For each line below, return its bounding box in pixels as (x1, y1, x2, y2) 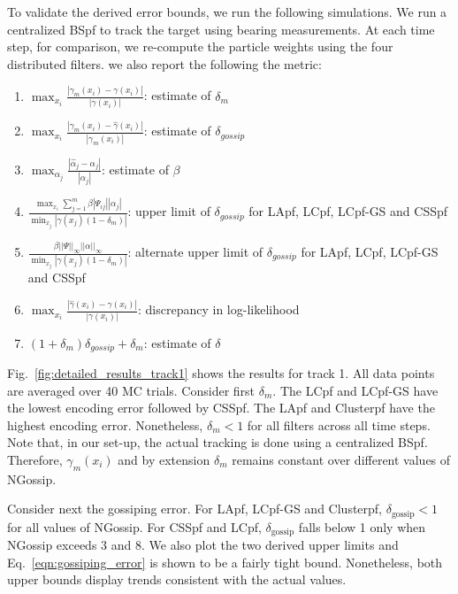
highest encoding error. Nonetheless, (7, 415, 203, 434)
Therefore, (7, 450, 63, 468)
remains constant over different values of (232, 450, 451, 468)
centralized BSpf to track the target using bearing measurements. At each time (7, 19, 435, 38)
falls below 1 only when (298, 517, 426, 536)
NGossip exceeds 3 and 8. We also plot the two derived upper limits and (7, 536, 399, 554)
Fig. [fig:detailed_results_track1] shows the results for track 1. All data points (7, 363, 435, 382)
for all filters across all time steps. (247, 415, 431, 434)
